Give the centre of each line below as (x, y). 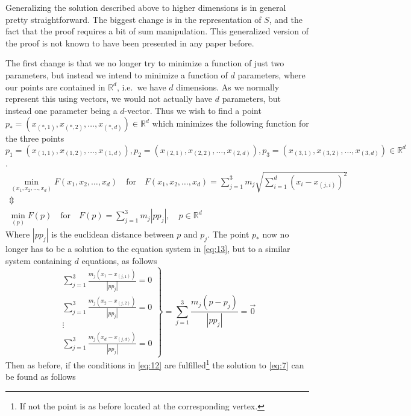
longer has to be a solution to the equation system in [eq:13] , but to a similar (148, 249)
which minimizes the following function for (231, 123)
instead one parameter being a (61, 110)
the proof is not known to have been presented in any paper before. (130, 43)
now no (276, 234)
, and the (286, 19)
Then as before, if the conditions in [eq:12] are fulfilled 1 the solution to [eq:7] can (155, 364)
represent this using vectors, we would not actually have (109, 99)
